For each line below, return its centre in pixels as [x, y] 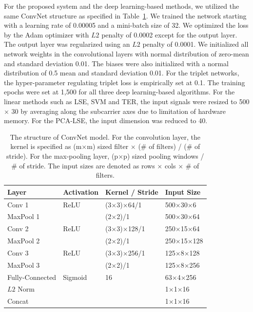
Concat [18, 301]
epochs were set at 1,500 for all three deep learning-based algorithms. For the [119, 92]
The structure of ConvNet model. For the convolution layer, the [105, 137]
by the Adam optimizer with [47, 34]
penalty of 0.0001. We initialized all [195, 44]
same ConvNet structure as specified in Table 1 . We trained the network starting [125, 15]
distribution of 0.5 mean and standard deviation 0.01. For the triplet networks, [122, 73]
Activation [81, 192]
